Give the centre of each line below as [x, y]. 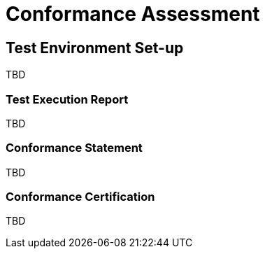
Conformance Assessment [133, 14]
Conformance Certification [80, 197]
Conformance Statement [74, 148]
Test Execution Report [67, 99]
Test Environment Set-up [95, 48]
